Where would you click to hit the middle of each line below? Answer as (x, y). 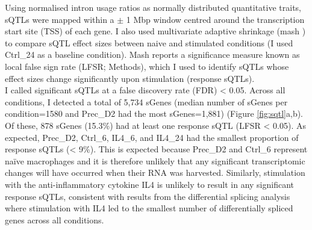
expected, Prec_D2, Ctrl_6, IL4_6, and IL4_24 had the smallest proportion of (152, 137)
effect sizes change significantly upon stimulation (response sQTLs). (130, 78)
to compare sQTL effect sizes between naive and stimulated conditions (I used (149, 42)
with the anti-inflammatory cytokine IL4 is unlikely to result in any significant (150, 184)
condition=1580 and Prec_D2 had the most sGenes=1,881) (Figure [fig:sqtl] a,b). (154, 113)
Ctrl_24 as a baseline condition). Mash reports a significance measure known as (152, 54)
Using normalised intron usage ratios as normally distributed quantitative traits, (153, 7)
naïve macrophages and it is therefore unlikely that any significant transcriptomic (155, 160)
